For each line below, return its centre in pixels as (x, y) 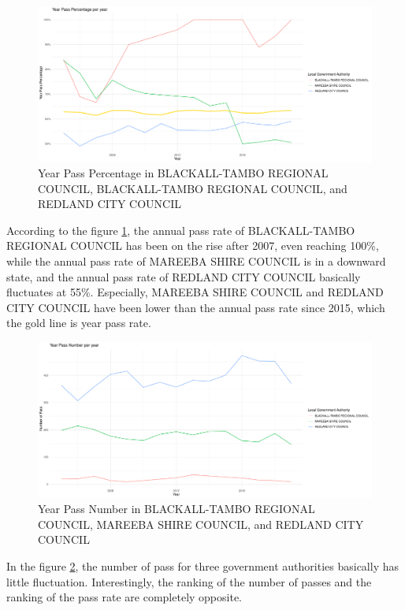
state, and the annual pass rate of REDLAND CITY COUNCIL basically (184, 276)
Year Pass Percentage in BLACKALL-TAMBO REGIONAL (183, 173)
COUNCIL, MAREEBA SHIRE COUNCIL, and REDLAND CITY (201, 524)
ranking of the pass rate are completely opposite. (124, 597)
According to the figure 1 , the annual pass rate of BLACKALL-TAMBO (181, 230)
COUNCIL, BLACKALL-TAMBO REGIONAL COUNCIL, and (193, 188)
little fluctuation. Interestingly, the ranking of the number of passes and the (189, 581)
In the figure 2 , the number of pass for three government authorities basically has (203, 565)
